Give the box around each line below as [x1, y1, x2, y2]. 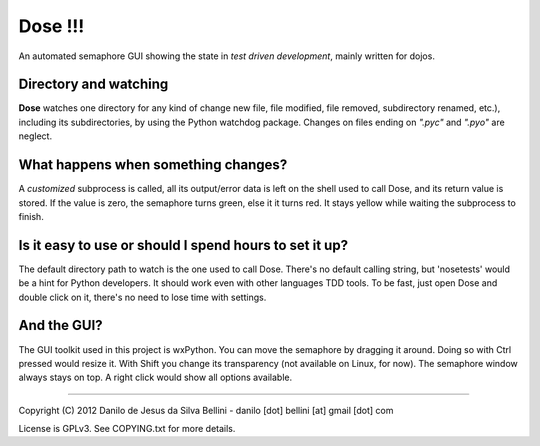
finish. [18, 210, 44, 222]
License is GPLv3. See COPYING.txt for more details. [18, 423, 236, 435]
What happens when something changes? [18, 156, 288, 174]
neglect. [18, 130, 53, 142]
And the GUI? [18, 317, 104, 334]
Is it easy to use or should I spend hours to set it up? [18, 236, 349, 254]
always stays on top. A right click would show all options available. [18, 371, 293, 384]
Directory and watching [18, 76, 169, 93]
